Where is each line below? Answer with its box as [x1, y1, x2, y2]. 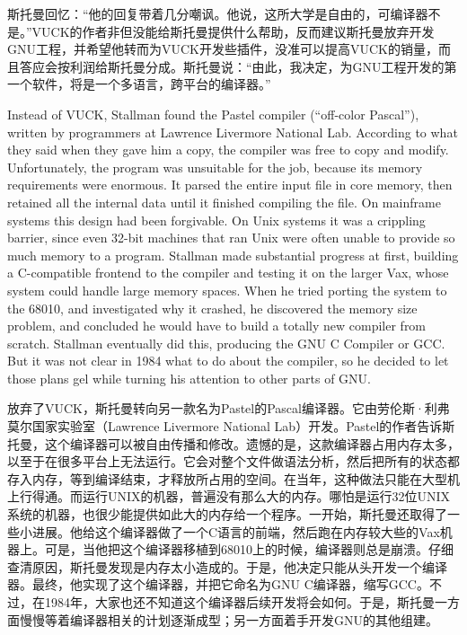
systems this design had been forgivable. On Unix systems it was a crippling [7, 210, 426, 229]
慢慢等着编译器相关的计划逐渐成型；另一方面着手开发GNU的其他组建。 [19, 610, 438, 629]
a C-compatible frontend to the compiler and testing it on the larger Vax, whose [7, 263, 449, 282]
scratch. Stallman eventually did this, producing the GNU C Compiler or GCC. [7, 333, 445, 352]
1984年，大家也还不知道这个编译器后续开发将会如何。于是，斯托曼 [44, 593, 435, 611]
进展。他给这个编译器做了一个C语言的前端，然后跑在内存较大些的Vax [31, 522, 440, 541]
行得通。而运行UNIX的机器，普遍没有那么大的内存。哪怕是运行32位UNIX [19, 487, 451, 506]
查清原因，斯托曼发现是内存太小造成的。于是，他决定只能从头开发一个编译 [7, 557, 447, 576]
